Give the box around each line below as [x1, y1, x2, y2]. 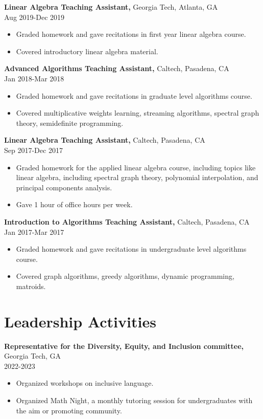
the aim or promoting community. [16, 405, 122, 415]
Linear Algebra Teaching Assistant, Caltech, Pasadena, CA [4, 135, 205, 145]
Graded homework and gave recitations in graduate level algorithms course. [16, 90, 252, 101]
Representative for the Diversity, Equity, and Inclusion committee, [4, 340, 244, 351]
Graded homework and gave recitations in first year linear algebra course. [16, 29, 246, 39]
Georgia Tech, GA [4, 350, 61, 361]
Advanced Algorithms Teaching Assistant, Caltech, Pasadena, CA [4, 63, 229, 74]
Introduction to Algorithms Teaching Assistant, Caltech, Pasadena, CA [4, 216, 250, 227]
